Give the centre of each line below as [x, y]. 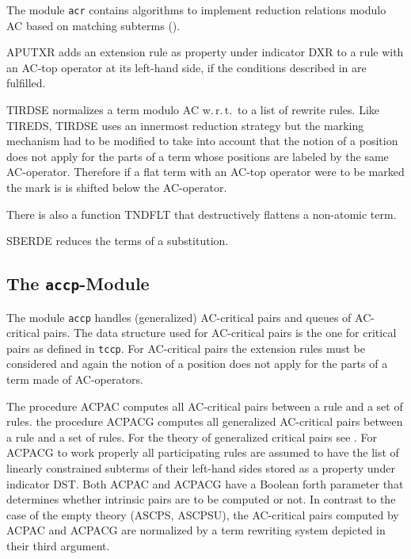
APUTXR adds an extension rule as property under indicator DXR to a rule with [205, 52]
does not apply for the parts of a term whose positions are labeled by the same [198, 156]
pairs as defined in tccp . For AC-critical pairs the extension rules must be [186, 348]
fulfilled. [26, 83]
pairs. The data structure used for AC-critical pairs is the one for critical [220, 333]
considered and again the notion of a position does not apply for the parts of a [197, 364]
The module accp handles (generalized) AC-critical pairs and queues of [179, 317]
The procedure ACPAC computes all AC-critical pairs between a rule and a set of [205, 406]
